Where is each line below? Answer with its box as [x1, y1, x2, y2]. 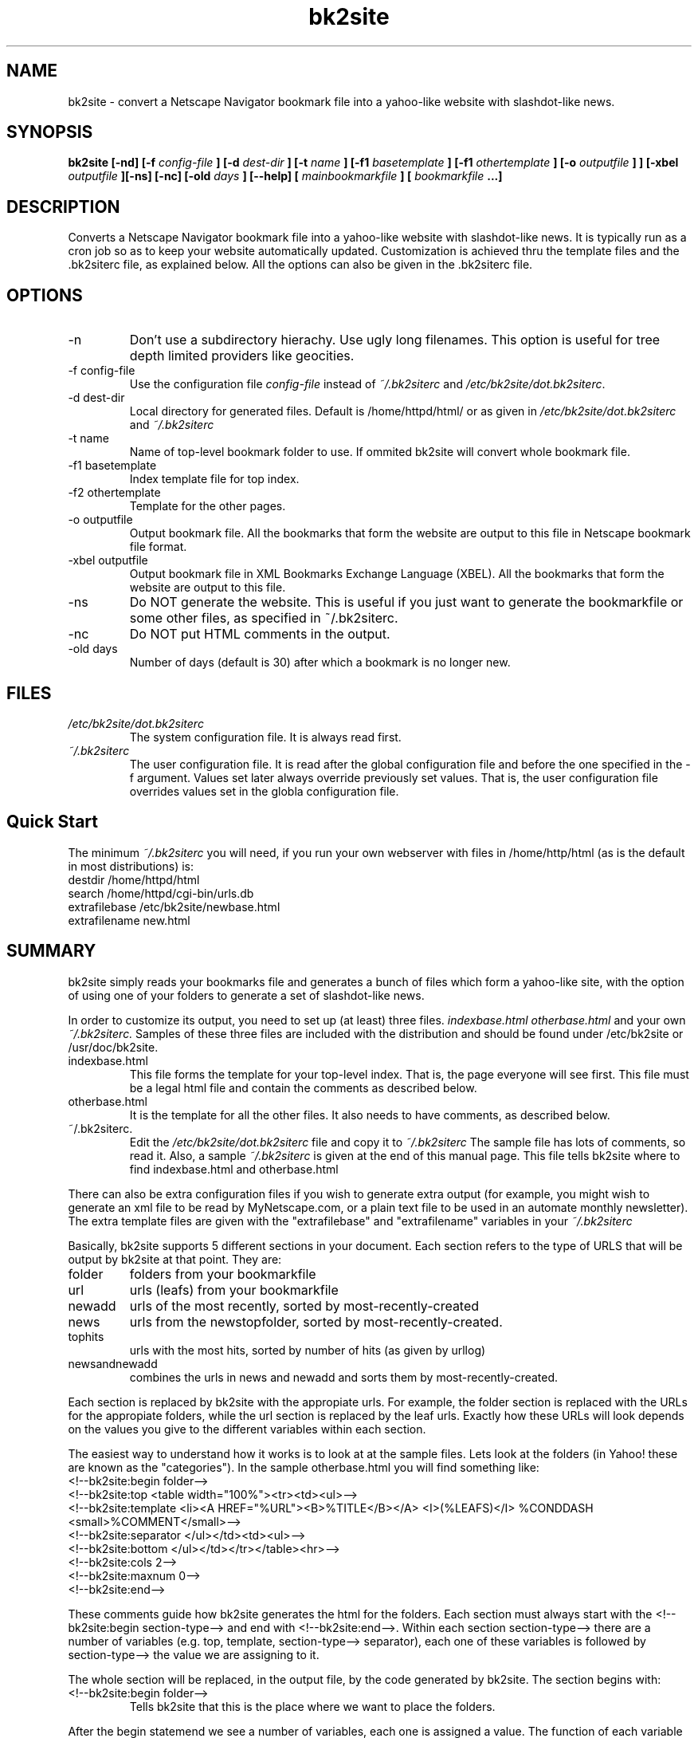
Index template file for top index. [129, 472, 300, 486]
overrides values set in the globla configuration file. [129, 784, 399, 798]
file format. [129, 540, 187, 554]
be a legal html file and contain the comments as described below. [129, 1080, 477, 1095]
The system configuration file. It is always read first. [129, 729, 402, 744]
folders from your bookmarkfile [129, 1265, 316, 1282]
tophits [68, 1329, 104, 1343]
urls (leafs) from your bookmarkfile [129, 1281, 339, 1298]
